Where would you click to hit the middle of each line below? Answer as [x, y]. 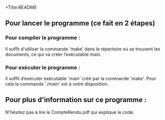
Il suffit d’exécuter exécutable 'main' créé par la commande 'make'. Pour [81, 78]
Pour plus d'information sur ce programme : [76, 100]
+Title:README [21, 7]
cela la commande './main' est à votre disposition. [57, 84]
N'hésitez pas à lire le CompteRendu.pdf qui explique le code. [70, 112]
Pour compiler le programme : [43, 38]
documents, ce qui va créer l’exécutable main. [53, 54]
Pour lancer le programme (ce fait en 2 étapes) [80, 23]
